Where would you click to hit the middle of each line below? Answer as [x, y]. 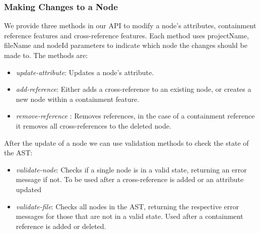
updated [28, 189]
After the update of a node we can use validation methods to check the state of [126, 142]
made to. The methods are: [46, 55]
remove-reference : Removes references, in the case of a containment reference [135, 116]
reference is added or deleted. [61, 226]
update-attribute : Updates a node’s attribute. [85, 72]
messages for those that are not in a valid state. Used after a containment [129, 216]
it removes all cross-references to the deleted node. [93, 125]
